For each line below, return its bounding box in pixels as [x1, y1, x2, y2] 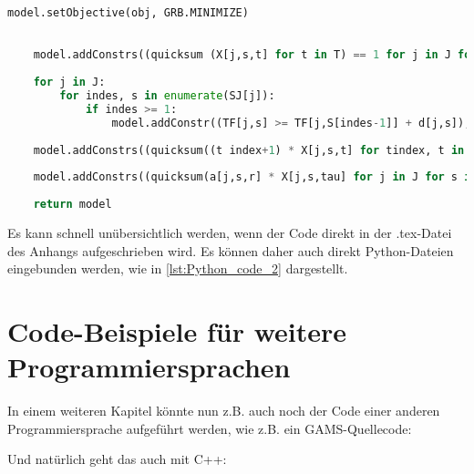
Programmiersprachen [7, 348, 291, 386]
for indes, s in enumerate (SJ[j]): [59, 89, 275, 103]
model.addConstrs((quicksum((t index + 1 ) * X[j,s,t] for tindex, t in [33, 143, 465, 157]
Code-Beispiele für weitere [7, 312, 347, 349]
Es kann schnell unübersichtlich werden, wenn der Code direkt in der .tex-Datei [7, 222, 452, 242]
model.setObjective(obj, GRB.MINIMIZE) [7, 6, 249, 19]
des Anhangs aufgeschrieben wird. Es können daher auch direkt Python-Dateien [7, 241, 454, 260]
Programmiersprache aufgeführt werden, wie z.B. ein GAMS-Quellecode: [7, 418, 412, 438]
